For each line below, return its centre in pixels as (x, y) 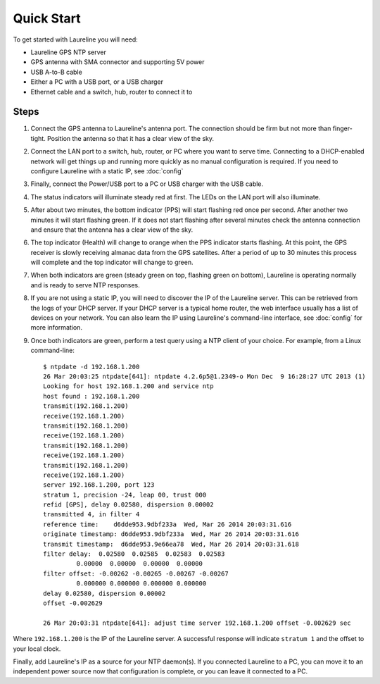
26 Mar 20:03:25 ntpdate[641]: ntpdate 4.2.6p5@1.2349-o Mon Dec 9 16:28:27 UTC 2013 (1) (204, 377)
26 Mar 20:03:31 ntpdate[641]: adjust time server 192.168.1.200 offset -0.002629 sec (197, 623)
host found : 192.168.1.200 (91, 396)
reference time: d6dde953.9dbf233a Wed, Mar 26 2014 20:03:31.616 (167, 524)
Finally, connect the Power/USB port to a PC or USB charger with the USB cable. (147, 184)
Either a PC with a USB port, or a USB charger (97, 82)
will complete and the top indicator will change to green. (112, 262)
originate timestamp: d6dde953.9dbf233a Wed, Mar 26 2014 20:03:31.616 (171, 534)
